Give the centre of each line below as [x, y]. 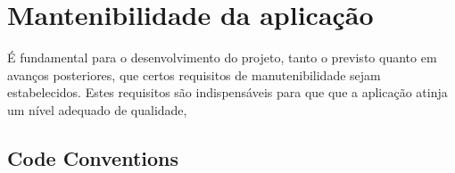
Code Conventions [93, 157]
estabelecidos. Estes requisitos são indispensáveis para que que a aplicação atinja [227, 92]
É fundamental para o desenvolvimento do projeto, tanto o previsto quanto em [222, 58]
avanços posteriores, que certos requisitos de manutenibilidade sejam [194, 74]
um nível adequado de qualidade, [97, 109]
